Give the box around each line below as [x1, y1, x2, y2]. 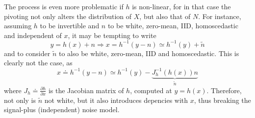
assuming [4, 20, 32, 31]
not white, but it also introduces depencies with [44, 95, 188, 105]
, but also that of [139, 11, 191, 21]
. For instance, [198, 11, 241, 21]
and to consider [4, 48, 51, 58]
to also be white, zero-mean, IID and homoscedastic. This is [58, 48, 239, 58]
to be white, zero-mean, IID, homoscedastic [107, 20, 238, 31]
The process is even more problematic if [4, 1, 124, 11]
